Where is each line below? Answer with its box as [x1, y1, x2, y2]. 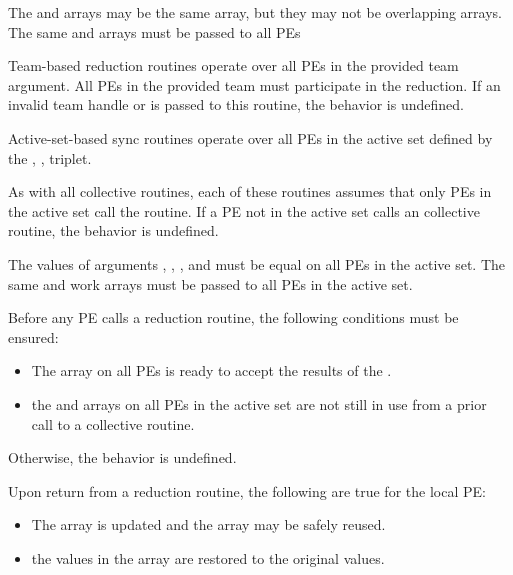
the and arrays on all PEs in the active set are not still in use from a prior [31, 393, 487, 414]
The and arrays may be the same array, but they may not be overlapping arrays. [8, 2, 503, 22]
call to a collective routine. [31, 413, 195, 434]
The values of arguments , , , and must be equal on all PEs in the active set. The [8, 253, 506, 274]
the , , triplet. [8, 147, 92, 168]
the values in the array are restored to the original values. [31, 547, 385, 568]
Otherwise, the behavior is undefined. [8, 447, 237, 468]
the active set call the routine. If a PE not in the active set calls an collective [8, 200, 480, 221]
